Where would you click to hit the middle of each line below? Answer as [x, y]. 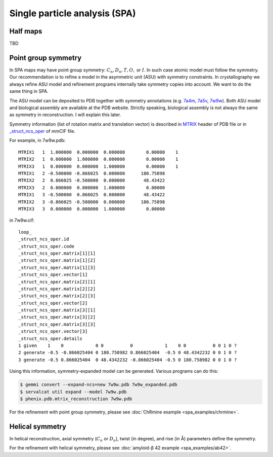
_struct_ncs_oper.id [44, 239]
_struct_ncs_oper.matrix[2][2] [57, 289]
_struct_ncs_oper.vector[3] [53, 331]
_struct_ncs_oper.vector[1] [53, 275]
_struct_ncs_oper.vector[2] [53, 303]
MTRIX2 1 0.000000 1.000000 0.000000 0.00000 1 [98, 159]
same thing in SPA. [29, 91]
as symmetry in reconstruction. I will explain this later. [65, 115]
